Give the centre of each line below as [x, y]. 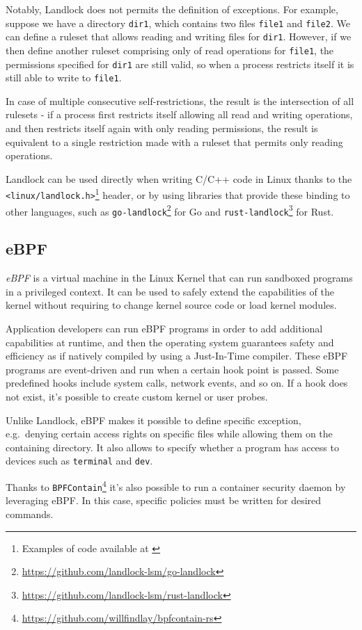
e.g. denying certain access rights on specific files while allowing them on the [169, 434]
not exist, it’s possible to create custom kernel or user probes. [137, 397]
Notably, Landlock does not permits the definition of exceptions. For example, [172, 9]
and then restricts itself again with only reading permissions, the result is [162, 128]
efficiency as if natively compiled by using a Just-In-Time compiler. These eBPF [177, 356]
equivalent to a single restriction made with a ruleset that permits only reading [174, 142]
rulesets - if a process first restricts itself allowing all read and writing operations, [179, 114]
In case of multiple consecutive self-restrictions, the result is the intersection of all [180, 100]
